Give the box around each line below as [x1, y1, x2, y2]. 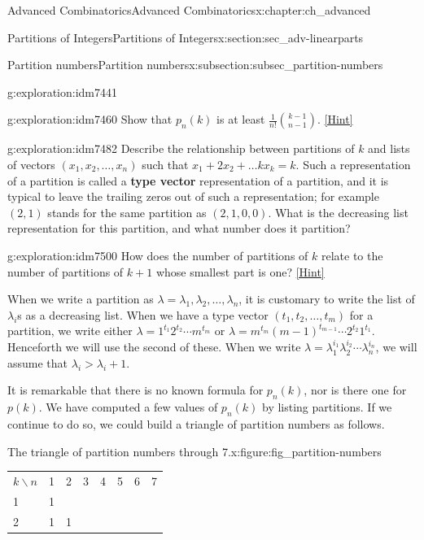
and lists [368, 140, 410, 157]
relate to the [321, 246, 383, 263]
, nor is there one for [304, 381, 407, 398]
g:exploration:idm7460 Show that [7, 111, 173, 128]
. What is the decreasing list [268, 203, 409, 220]
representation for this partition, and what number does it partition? [7, 220, 351, 237]
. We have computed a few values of [38, 398, 218, 416]
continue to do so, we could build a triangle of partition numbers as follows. [7, 415, 385, 432]
